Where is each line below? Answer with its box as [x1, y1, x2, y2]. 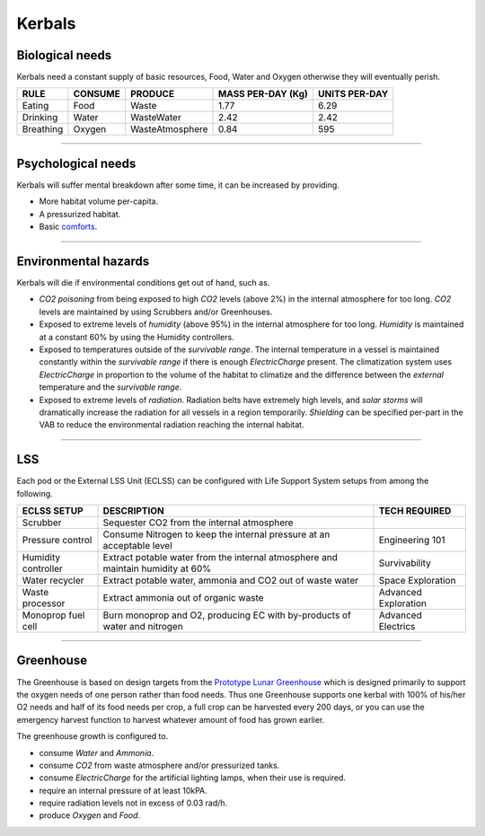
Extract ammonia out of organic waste [102, 592, 264, 604]
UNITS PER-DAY [317, 88, 389, 101]
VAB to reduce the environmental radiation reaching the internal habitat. [39, 419, 304, 430]
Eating [22, 100, 49, 112]
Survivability [378, 557, 431, 569]
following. [16, 488, 53, 498]
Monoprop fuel [22, 609, 85, 621]
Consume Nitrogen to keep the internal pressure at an [102, 528, 331, 541]
